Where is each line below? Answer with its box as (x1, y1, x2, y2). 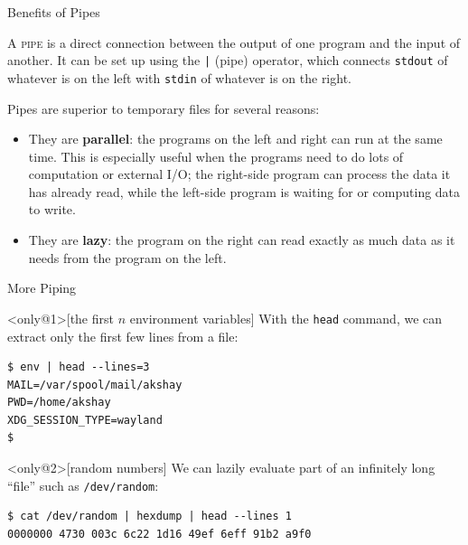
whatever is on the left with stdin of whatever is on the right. (7, 68, 351, 87)
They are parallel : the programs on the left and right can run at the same (28, 129, 443, 148)
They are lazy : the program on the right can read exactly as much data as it (28, 230, 455, 249)
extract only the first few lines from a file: (7, 326, 239, 345)
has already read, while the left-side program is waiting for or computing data (28, 182, 461, 201)
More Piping (7, 278, 77, 297)
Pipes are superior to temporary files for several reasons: (7, 99, 320, 117)
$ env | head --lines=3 (7, 361, 150, 374)
